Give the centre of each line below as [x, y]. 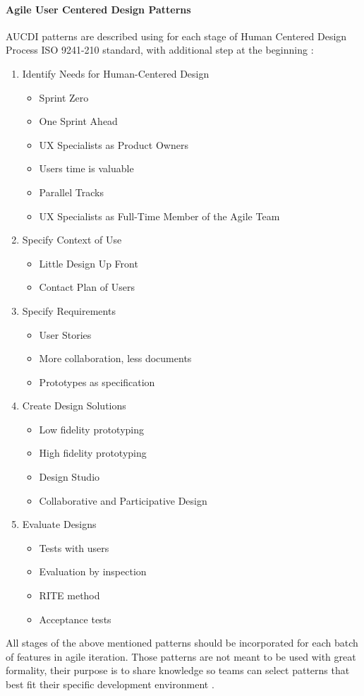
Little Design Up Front [89, 263]
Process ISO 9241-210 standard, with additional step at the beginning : [160, 50]
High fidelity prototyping [93, 453]
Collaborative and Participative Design [123, 500]
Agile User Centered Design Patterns [98, 9]
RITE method [69, 595]
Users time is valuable [86, 168]
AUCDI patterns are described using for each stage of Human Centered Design [176, 36]
